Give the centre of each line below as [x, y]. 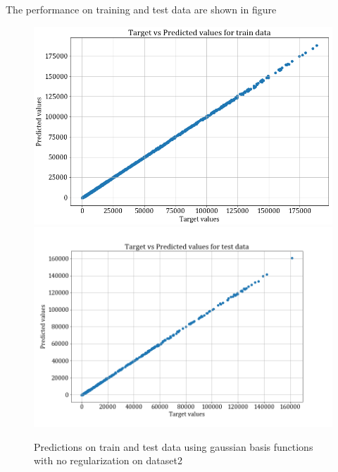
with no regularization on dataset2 [108, 460]
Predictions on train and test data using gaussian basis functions [174, 446]
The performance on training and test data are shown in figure [141, 9]
